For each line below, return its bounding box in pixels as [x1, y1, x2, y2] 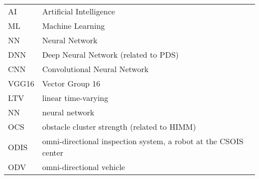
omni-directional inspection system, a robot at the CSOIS [42, 135, 244, 147]
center [42, 147, 63, 158]
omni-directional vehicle [42, 161, 125, 173]
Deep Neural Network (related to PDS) [42, 49, 179, 60]
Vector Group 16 [42, 78, 101, 89]
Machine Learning [42, 20, 105, 31]
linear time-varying [42, 92, 109, 103]
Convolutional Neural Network [42, 63, 149, 75]
